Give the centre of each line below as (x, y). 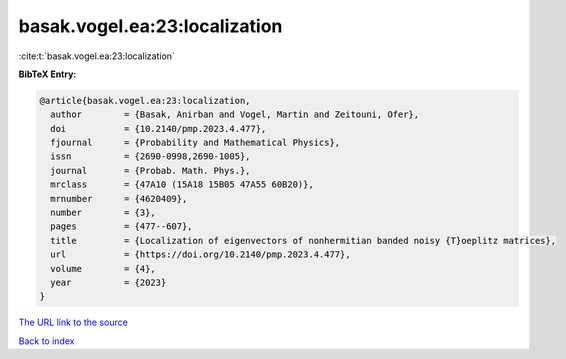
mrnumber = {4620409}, (119, 198)
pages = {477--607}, (122, 226)
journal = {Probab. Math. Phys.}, (150, 170)
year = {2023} (108, 282)
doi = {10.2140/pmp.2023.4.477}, (158, 128)
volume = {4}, (103, 268)
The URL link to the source (73, 322)
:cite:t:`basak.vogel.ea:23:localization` (96, 56)
